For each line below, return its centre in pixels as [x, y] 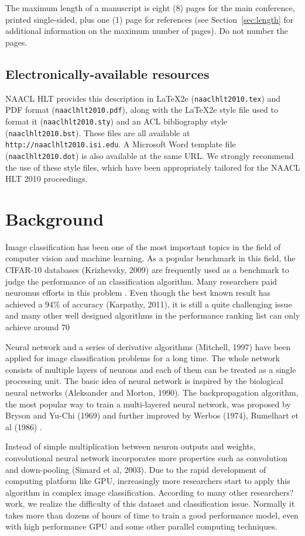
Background [55, 218]
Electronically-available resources [107, 73]
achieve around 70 [38, 326]
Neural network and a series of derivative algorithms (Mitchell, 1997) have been [148, 346]
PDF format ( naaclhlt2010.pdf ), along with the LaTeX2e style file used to [142, 110]
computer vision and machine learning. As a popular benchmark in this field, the [150, 258]
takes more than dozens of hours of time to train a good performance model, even [152, 515]
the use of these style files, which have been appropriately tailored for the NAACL [153, 167]
